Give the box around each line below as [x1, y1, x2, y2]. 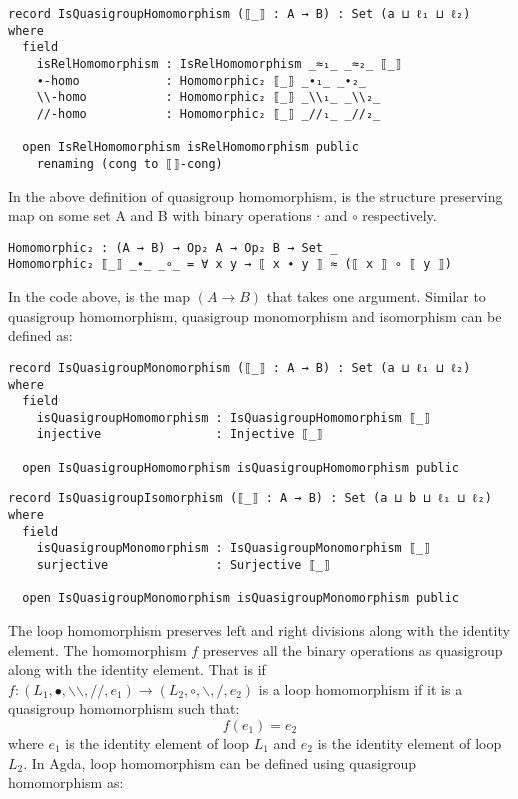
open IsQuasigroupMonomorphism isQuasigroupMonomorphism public [22, 591, 460, 606]
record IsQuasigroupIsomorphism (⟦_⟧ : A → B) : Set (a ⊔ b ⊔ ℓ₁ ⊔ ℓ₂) [8, 491, 492, 506]
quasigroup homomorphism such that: [8, 698, 240, 719]
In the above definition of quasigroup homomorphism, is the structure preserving [8, 185, 503, 206]
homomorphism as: [8, 772, 124, 793]
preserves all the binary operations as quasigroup [202, 639, 503, 660]
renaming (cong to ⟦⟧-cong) [36, 156, 223, 171]
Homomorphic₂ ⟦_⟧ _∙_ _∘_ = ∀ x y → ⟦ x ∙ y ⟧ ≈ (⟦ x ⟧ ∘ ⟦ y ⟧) [8, 257, 452, 272]
